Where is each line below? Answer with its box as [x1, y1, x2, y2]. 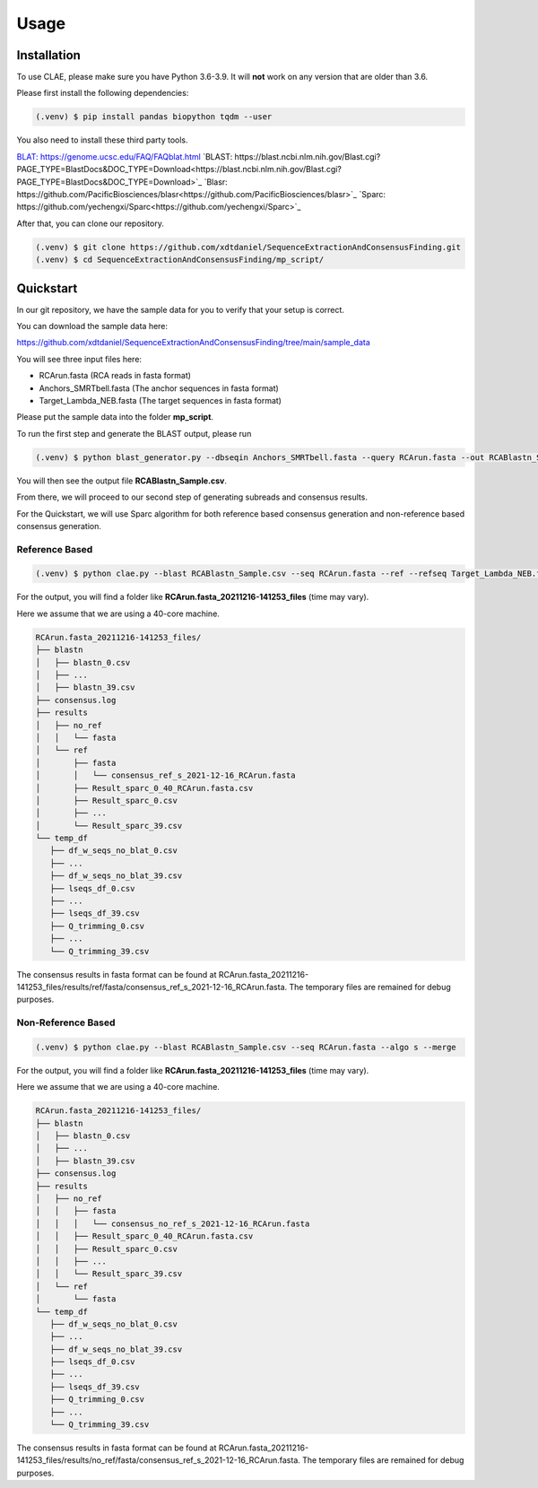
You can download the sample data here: [16, 321, 169, 332]
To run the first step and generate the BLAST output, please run [16, 428, 252, 439]
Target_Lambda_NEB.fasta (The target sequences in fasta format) [39, 395, 282, 405]
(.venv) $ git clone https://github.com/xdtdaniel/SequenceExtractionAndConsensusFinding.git [35, 242, 462, 252]
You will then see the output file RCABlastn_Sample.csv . [16, 475, 228, 486]
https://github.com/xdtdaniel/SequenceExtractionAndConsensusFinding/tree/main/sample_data [16, 337, 371, 348]
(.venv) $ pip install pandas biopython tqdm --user [35, 112, 273, 122]
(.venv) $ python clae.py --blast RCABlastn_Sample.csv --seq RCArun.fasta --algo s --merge [35, 1041, 456, 1052]
